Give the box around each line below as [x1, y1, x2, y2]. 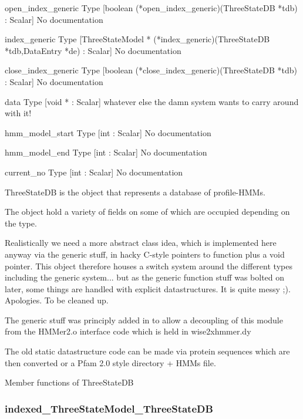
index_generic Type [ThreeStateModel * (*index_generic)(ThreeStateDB [5, 33, 270, 45]
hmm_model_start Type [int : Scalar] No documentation [5, 126, 211, 138]
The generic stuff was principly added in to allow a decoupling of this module [5, 313, 283, 326]
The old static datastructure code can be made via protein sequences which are [5, 345, 290, 357]
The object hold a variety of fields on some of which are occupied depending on [5, 205, 290, 218]
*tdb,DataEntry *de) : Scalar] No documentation [5, 44, 181, 56]
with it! [5, 107, 32, 119]
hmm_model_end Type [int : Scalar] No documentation [5, 146, 207, 158]
